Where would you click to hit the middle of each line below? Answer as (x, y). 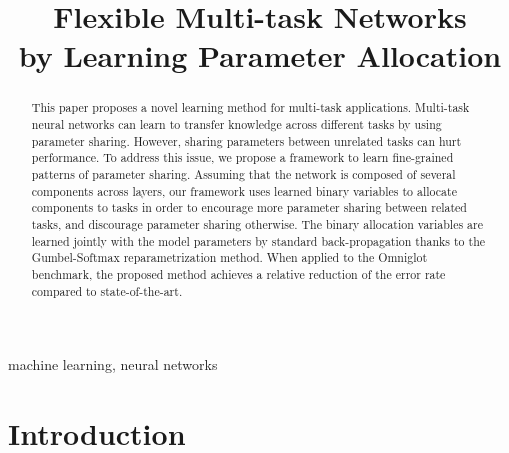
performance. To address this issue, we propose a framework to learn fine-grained (242, 157)
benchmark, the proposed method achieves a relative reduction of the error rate (238, 273)
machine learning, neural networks (113, 364)
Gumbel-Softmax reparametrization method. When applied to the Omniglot (229, 257)
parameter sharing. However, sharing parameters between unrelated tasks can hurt (246, 140)
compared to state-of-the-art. (107, 290)
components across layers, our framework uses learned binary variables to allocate (244, 190)
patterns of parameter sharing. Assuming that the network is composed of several (243, 173)
